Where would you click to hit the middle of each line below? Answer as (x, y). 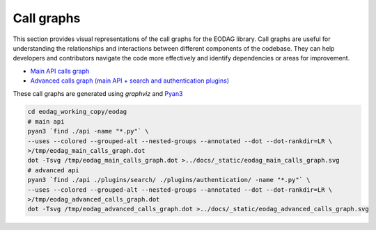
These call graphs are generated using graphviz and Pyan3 (98, 93)
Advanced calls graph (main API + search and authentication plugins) (130, 81)
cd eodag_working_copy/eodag (77, 112)
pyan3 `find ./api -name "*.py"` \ (88, 131)
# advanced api (53, 170)
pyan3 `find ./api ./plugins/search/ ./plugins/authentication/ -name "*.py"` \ (169, 180)
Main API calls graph (60, 71)
